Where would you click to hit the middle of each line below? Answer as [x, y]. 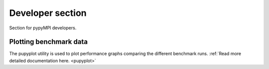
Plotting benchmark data [49, 42]
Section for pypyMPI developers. [43, 28]
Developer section [48, 13]
